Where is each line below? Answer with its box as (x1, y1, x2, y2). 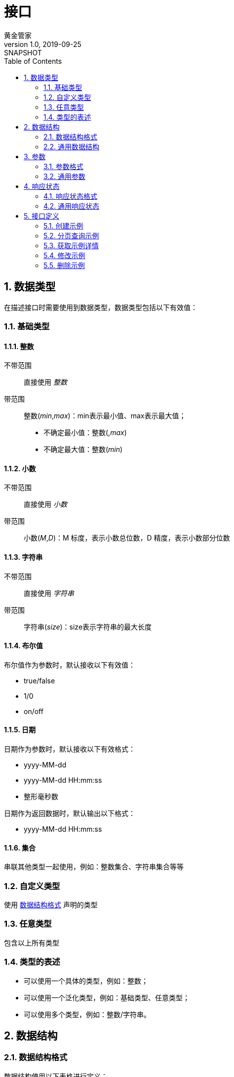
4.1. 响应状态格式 (43, 191, 98, 200)
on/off (24, 707, 43, 716)
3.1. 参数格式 (43, 162, 83, 171)
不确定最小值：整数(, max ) (43, 428, 127, 437)
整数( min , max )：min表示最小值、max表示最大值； (24, 411, 186, 420)
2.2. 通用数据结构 (43, 142, 100, 151)
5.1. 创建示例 (43, 221, 83, 230)
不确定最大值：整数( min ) (43, 445, 123, 454)
